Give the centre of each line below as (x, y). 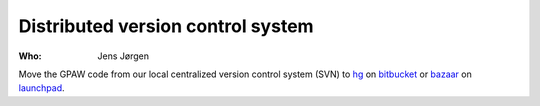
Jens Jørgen (123, 56)
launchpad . (41, 88)
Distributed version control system (166, 26)
